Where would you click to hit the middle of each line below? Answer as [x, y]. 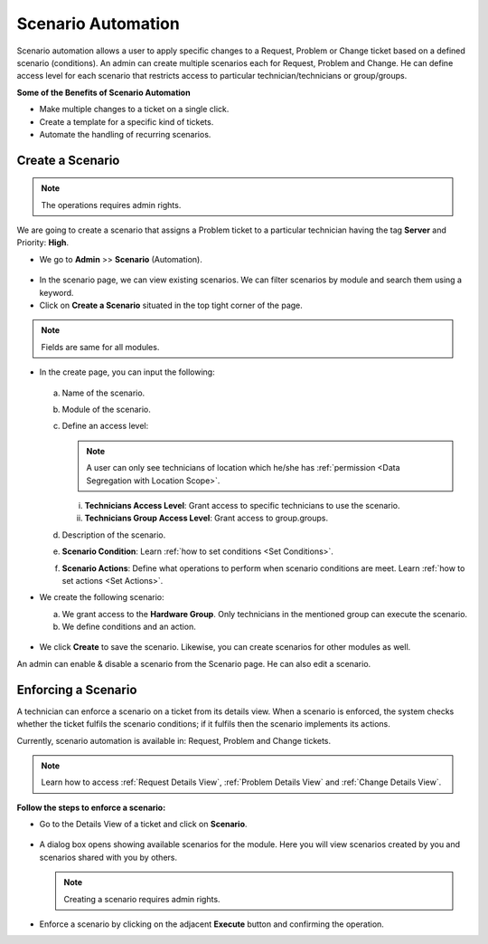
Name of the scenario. [103, 393]
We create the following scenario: [102, 597]
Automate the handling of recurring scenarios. [125, 134]
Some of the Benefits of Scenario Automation [103, 92]
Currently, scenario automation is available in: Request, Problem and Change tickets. [174, 740]
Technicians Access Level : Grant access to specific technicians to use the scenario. [242, 505]
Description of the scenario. [114, 535]
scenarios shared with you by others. [108, 857]
